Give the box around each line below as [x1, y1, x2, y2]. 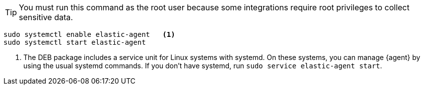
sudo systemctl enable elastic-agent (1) [3, 30, 175, 38]
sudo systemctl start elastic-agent [3, 38, 146, 46]
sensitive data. [19, 12, 73, 22]
